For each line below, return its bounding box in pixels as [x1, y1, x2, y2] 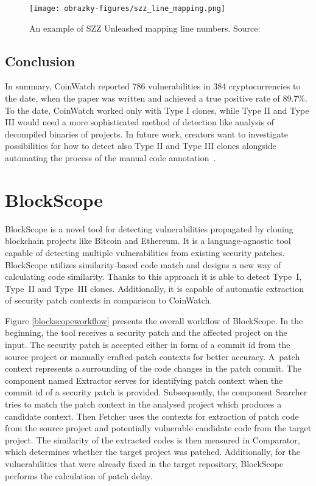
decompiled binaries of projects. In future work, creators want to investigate [5, 127, 288, 140]
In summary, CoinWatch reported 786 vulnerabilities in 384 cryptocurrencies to [5, 80, 301, 92]
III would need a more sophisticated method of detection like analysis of [5, 116, 275, 128]
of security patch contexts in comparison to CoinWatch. [5, 294, 212, 307]
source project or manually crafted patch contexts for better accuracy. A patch [5, 350, 300, 363]
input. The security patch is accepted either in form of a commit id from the [5, 338, 290, 351]
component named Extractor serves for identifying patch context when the [5, 373, 283, 386]
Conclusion [5, 51, 75, 70]
